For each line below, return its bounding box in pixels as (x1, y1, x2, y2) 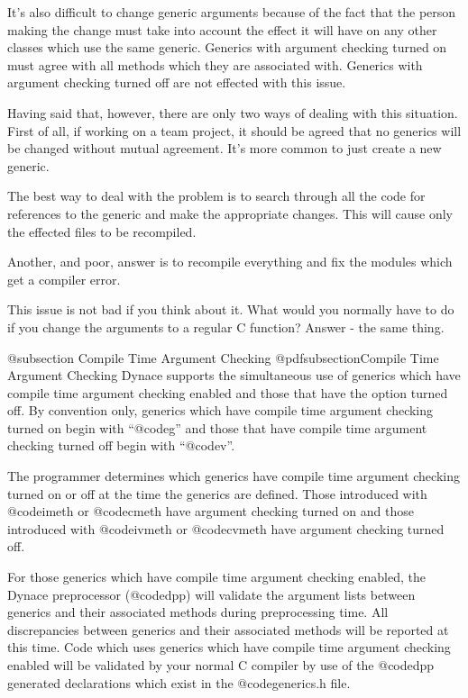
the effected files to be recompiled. (7, 222, 197, 240)
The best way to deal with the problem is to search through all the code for (7, 186, 426, 205)
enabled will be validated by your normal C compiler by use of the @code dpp (7, 656, 435, 674)
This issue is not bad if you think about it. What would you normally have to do (7, 300, 454, 319)
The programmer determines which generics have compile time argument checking (7, 467, 460, 485)
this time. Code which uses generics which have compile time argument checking (7, 638, 451, 657)
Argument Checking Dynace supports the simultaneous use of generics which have (7, 366, 461, 385)
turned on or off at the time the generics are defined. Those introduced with (7, 484, 427, 503)
